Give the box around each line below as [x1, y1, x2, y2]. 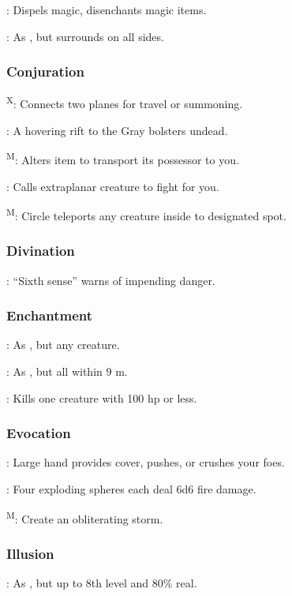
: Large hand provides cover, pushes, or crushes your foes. [6, 454, 285, 470]
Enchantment [6, 305, 93, 325]
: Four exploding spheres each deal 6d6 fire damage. [6, 480, 256, 497]
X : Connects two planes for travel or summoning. [6, 93, 243, 112]
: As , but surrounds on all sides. [6, 28, 164, 44]
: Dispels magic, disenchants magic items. [6, 2, 207, 17]
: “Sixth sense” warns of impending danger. [6, 272, 215, 288]
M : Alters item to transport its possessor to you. [6, 149, 239, 167]
